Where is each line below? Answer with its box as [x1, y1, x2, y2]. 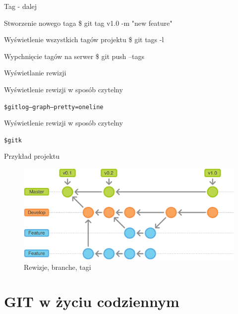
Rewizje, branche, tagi [24, 261, 91, 272]
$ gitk [4, 136, 22, 144]
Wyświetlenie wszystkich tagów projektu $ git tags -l [4, 34, 164, 45]
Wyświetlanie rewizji [4, 67, 66, 78]
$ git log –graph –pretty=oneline [4, 103, 104, 111]
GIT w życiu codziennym [4, 291, 179, 311]
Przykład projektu [4, 151, 59, 161]
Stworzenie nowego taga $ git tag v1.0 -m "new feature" [4, 17, 173, 28]
